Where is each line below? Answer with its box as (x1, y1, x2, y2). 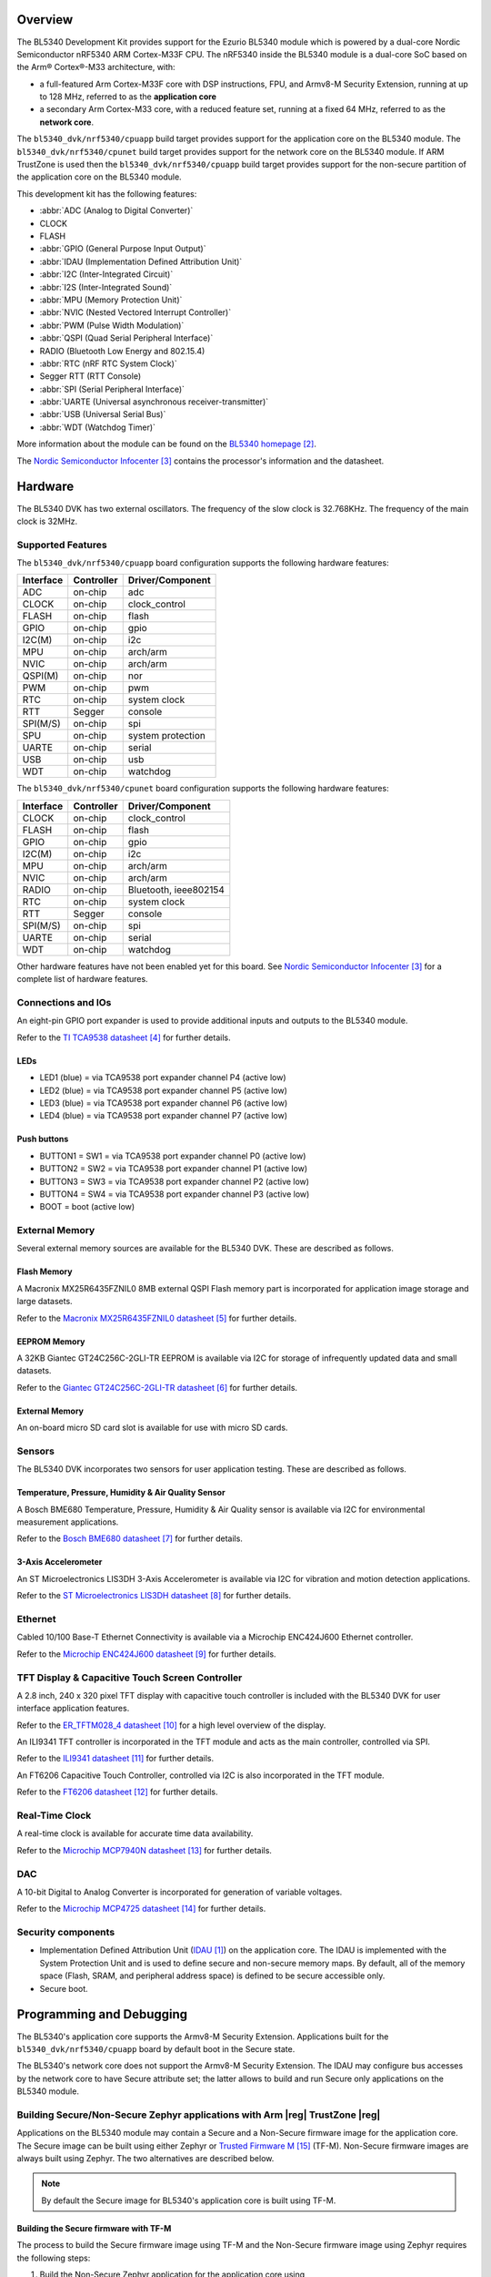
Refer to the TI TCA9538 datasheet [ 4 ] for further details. (16, 1032, 231, 1043)
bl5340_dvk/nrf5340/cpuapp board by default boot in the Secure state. (16, 2043, 296, 2054)
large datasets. (16, 1296, 73, 1307)
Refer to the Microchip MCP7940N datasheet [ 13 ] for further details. (16, 1844, 273, 1855)
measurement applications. (16, 1516, 119, 1527)
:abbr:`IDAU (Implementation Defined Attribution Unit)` (39, 256, 243, 267)
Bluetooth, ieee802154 (127, 883, 225, 896)
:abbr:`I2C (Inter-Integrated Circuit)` (39, 269, 174, 280)
